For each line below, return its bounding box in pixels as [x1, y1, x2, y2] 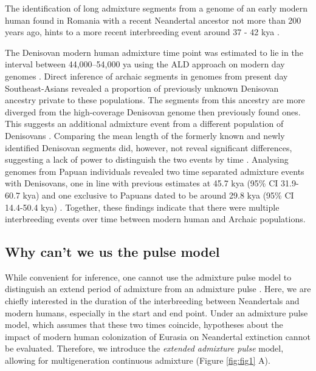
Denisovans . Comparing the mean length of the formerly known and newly [5, 129, 285, 141]
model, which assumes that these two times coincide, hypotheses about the [5, 318, 283, 331]
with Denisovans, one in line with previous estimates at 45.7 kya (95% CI [5, 177, 278, 189]
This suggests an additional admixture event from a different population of [5, 117, 284, 130]
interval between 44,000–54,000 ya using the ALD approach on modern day [5, 58, 285, 70]
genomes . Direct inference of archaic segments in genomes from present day [5, 69, 288, 82]
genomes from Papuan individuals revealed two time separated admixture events [5, 165, 304, 177]
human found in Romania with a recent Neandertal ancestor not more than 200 [5, 13, 301, 26]
